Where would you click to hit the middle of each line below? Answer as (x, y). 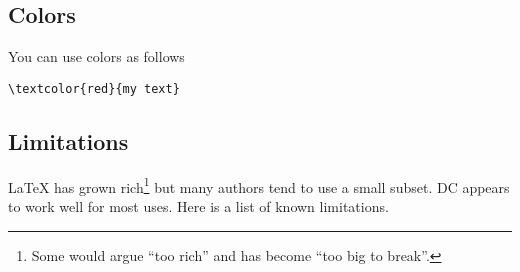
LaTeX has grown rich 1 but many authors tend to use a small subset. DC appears (259, 185)
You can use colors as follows (96, 56)
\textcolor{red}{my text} (94, 88)
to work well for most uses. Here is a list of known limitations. (198, 205)
